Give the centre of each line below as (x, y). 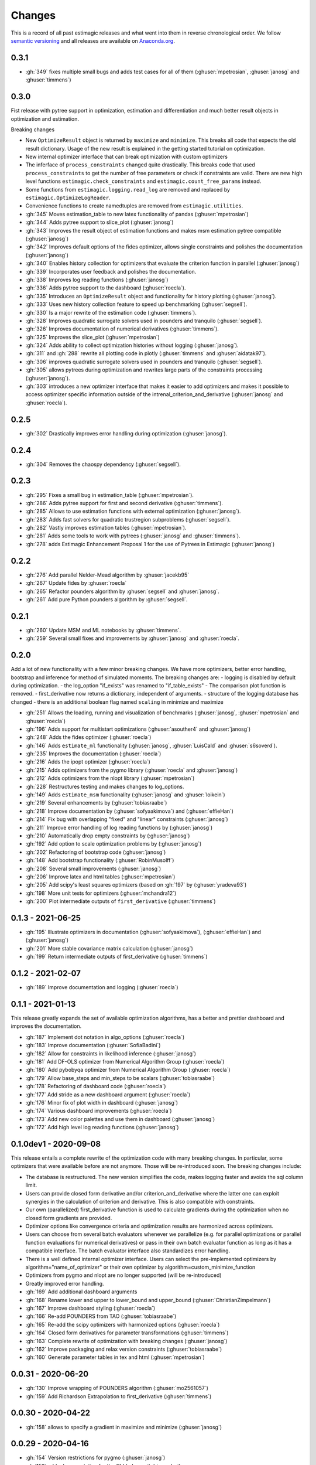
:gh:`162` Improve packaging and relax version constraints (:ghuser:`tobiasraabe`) (124, 1349)
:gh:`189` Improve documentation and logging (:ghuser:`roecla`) (102, 987)
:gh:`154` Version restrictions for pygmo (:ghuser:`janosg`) (95, 1458)
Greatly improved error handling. (65, 1283)
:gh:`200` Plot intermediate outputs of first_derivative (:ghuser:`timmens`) (121, 901)
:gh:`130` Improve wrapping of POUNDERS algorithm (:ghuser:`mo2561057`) (117, 1388)
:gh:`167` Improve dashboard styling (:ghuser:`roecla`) (90, 1308)
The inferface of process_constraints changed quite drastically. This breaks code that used (140, 165)
